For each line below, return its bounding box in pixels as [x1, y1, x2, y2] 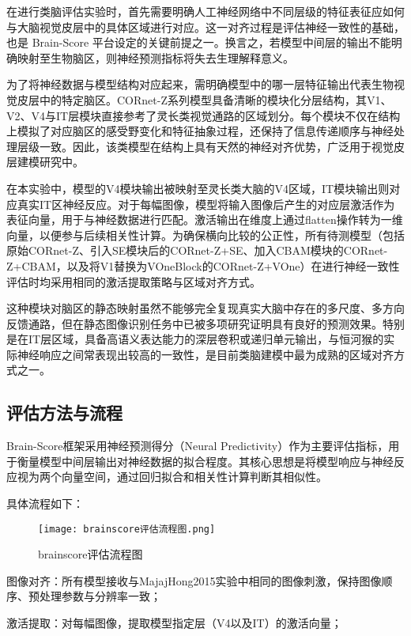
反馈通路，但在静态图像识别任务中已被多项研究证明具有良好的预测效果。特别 [6, 315, 405, 331]
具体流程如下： [6, 495, 84, 512]
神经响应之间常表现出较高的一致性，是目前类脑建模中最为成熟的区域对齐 [17, 346, 394, 362]
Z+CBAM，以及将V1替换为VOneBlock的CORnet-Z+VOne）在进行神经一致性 [6, 257, 400, 274]
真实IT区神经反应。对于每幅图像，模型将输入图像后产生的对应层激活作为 [17, 195, 395, 212]
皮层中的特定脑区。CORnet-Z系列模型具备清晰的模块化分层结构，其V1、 [17, 91, 392, 108]
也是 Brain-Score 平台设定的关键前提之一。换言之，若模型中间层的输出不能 [6, 34, 391, 51]
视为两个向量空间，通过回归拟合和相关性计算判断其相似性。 [17, 468, 327, 485]
